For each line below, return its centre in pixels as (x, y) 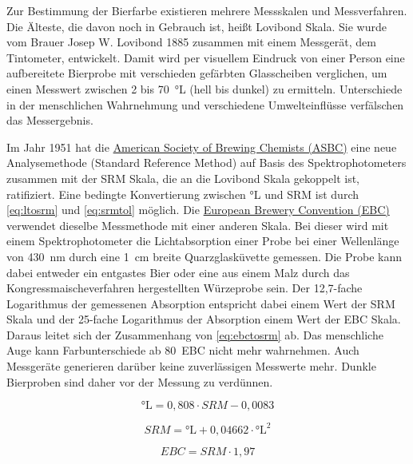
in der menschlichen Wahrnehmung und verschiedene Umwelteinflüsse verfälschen (205, 104)
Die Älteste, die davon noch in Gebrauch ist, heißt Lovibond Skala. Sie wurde (197, 26)
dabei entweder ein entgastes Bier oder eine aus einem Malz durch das (178, 272)
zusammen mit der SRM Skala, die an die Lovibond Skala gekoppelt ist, (183, 178)
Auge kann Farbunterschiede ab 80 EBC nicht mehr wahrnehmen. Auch (183, 350)
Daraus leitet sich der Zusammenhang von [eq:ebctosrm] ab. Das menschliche (195, 334)
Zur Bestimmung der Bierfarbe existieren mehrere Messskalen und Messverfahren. (207, 10)
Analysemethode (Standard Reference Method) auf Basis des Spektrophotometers (206, 163)
